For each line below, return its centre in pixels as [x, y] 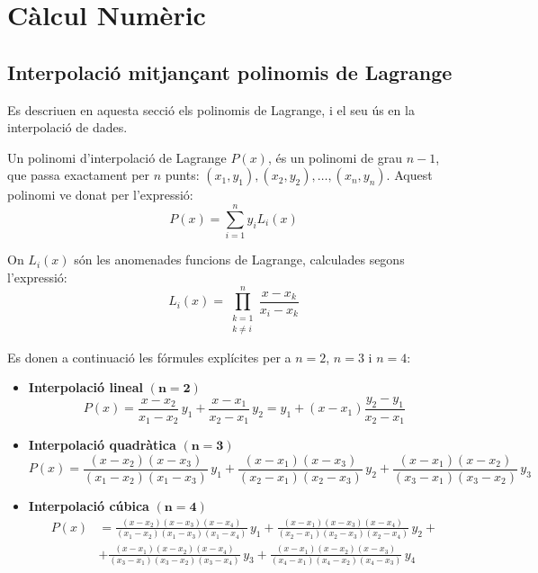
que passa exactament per [79, 175]
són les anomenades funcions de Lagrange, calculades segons [239, 260]
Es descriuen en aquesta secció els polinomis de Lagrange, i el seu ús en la [211, 109]
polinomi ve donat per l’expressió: [100, 195]
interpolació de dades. [67, 127]
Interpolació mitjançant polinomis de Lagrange [230, 72]
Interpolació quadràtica [102, 445]
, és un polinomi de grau [335, 157]
